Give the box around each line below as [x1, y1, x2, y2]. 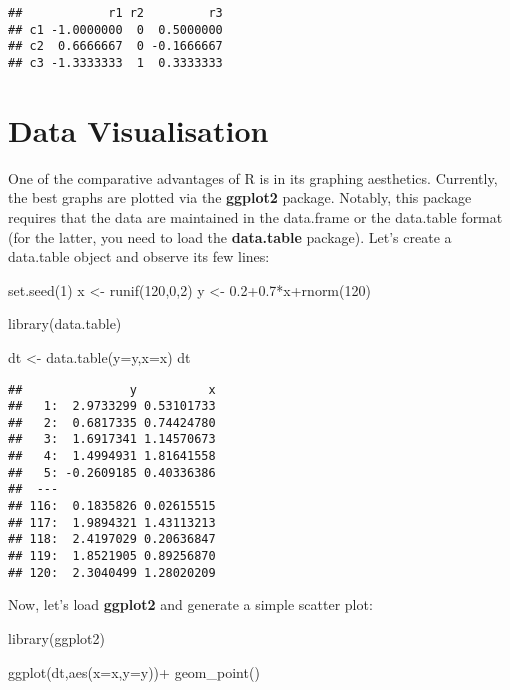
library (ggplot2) [8, 627, 105, 648]
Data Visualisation [8, 109, 269, 150]
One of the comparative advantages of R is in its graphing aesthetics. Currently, [8, 167, 498, 188]
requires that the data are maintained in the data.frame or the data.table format [8, 206, 503, 227]
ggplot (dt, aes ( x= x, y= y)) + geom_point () [8, 661, 260, 682]
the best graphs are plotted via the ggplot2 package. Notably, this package [8, 187, 472, 208]
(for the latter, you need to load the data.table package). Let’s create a [8, 226, 452, 247]
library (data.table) [8, 313, 122, 334]
